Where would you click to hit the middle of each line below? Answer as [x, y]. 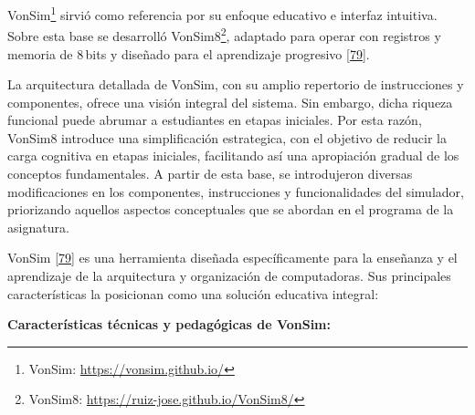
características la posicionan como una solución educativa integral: [193, 293]
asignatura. [38, 227]
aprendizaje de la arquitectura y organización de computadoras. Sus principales [229, 276]
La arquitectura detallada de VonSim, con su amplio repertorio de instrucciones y [236, 84]
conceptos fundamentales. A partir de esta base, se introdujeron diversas [210, 174]
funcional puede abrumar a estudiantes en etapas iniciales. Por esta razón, [215, 120]
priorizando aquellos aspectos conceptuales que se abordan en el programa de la [231, 209]
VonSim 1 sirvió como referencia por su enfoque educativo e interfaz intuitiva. [222, 13]
